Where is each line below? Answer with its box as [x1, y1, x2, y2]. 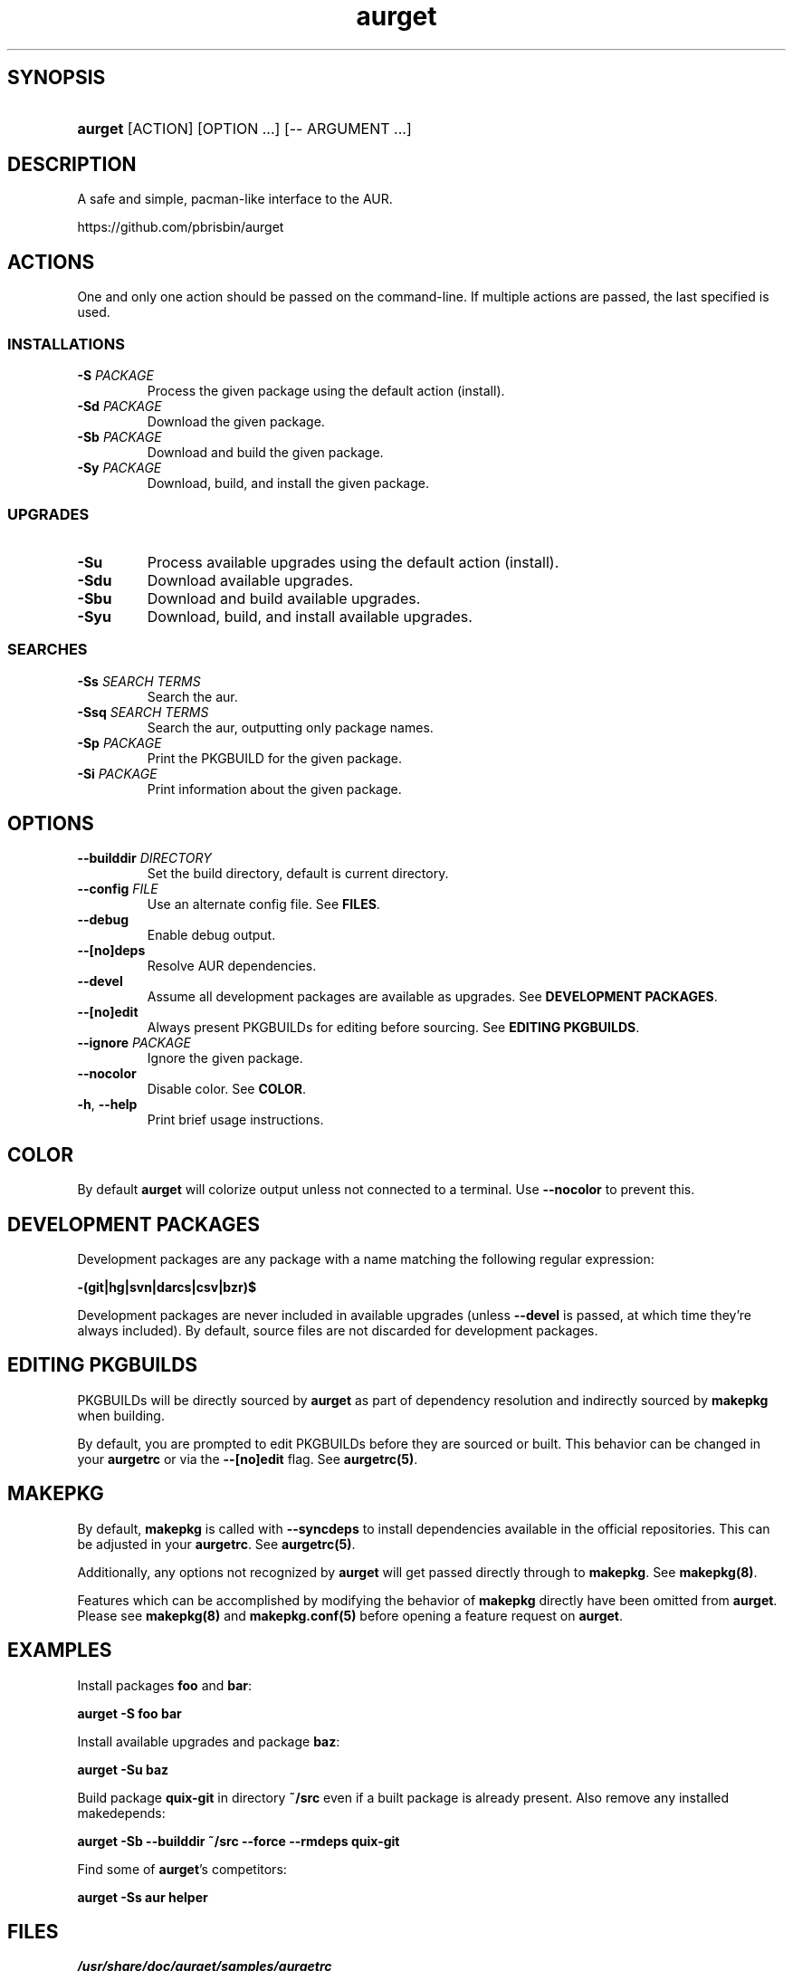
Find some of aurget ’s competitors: [77, 1861, 287, 1877]
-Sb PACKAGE [77, 429, 162, 445]
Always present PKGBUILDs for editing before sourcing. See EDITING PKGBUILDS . [147, 1019, 640, 1036]
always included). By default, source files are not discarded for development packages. [77, 1323, 598, 1339]
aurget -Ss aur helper [77, 1889, 208, 1905]
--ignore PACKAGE [77, 1035, 191, 1051]
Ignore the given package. [147, 1050, 303, 1067]
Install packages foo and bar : [77, 1677, 253, 1693]
